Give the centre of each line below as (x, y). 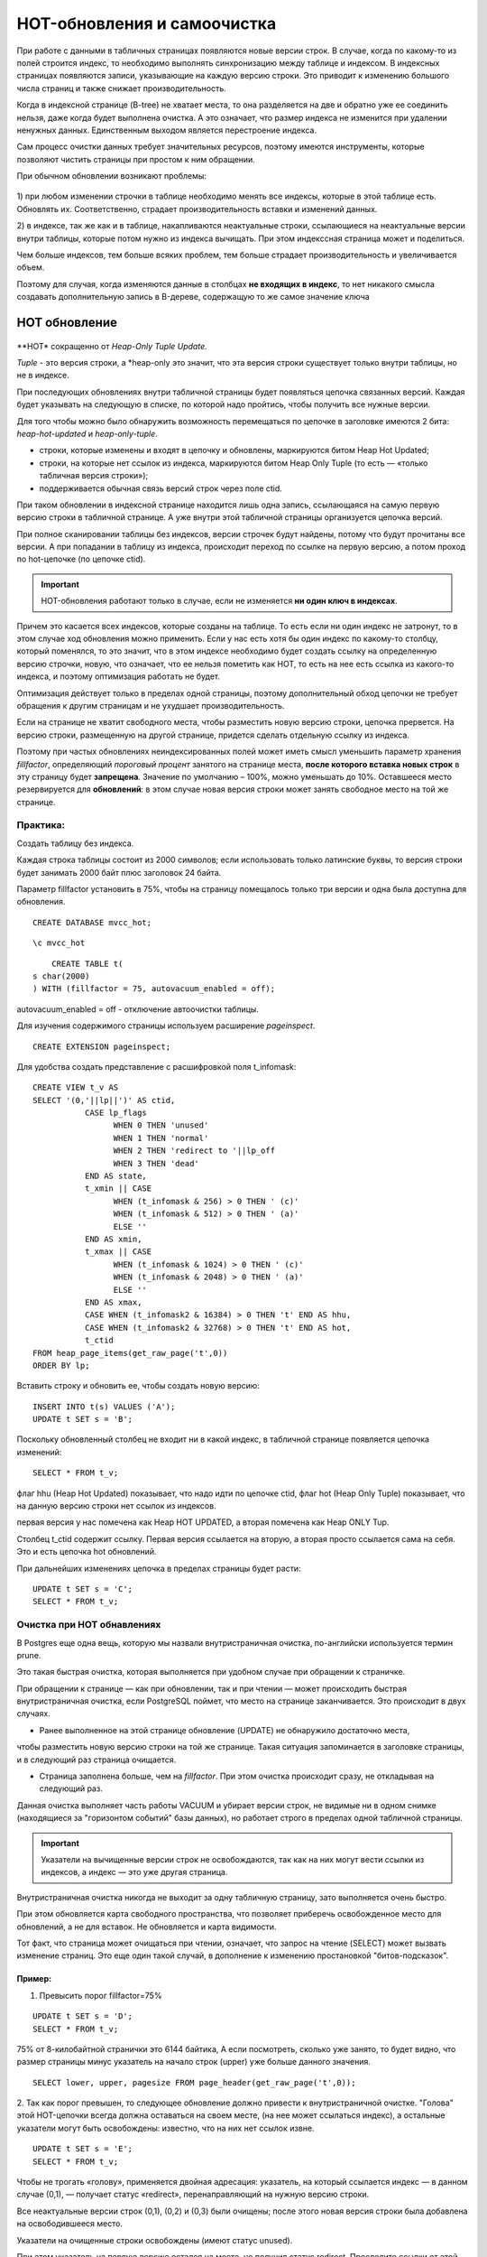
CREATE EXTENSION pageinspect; (102, 1046)
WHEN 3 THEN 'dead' (156, 1163)
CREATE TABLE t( (87, 963)
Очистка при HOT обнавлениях (89, 1625)
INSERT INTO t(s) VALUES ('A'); (104, 1407)
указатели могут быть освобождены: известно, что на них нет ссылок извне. (165, 2128)
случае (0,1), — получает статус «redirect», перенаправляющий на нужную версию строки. (193, 2195)
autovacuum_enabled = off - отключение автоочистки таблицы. (138, 1009)
